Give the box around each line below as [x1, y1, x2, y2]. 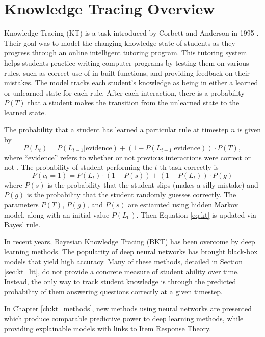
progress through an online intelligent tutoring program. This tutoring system [4, 47, 247, 58]
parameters [4, 199, 39, 210]
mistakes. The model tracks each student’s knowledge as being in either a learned [4, 77, 258, 88]
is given [237, 124, 261, 135]
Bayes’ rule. [4, 219, 41, 230]
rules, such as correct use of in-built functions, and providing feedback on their [4, 67, 250, 78]
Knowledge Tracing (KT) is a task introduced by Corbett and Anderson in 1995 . [4, 27, 259, 38]
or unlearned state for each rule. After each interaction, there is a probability [4, 87, 245, 98]
